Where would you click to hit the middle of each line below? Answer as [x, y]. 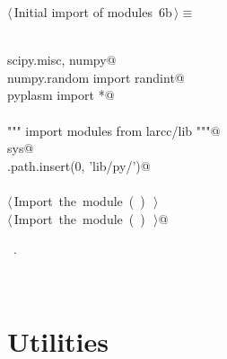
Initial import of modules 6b [93, 12]
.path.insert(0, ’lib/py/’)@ [79, 165]
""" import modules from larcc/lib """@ [114, 130]
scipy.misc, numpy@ [62, 60]
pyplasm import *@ [61, 95]
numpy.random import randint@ [96, 77]
